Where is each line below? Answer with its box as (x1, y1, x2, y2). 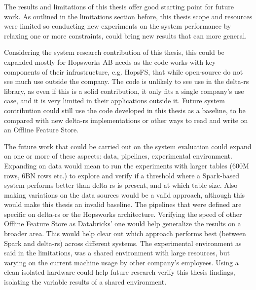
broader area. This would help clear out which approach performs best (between (4, 228, 246, 239)
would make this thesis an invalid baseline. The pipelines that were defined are (4, 199, 242, 209)
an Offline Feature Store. (4, 124, 79, 135)
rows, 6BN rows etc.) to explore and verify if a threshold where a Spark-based (4, 170, 240, 180)
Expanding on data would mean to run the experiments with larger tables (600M (4, 160, 249, 170)
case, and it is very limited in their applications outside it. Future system (4, 95, 225, 106)
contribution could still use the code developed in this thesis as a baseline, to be (4, 105, 246, 115)
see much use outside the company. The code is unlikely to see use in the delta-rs (4, 76, 249, 86)
